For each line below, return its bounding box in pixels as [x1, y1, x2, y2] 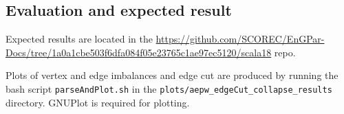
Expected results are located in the [6, 32, 153, 46]
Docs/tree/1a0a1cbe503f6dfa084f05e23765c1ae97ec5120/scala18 [6, 45, 272, 59]
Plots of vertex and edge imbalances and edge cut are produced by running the [6, 68, 338, 82]
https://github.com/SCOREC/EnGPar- [155, 32, 325, 46]
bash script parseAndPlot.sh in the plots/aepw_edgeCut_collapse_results [6, 81, 332, 95]
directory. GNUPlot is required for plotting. [6, 95, 190, 109]
